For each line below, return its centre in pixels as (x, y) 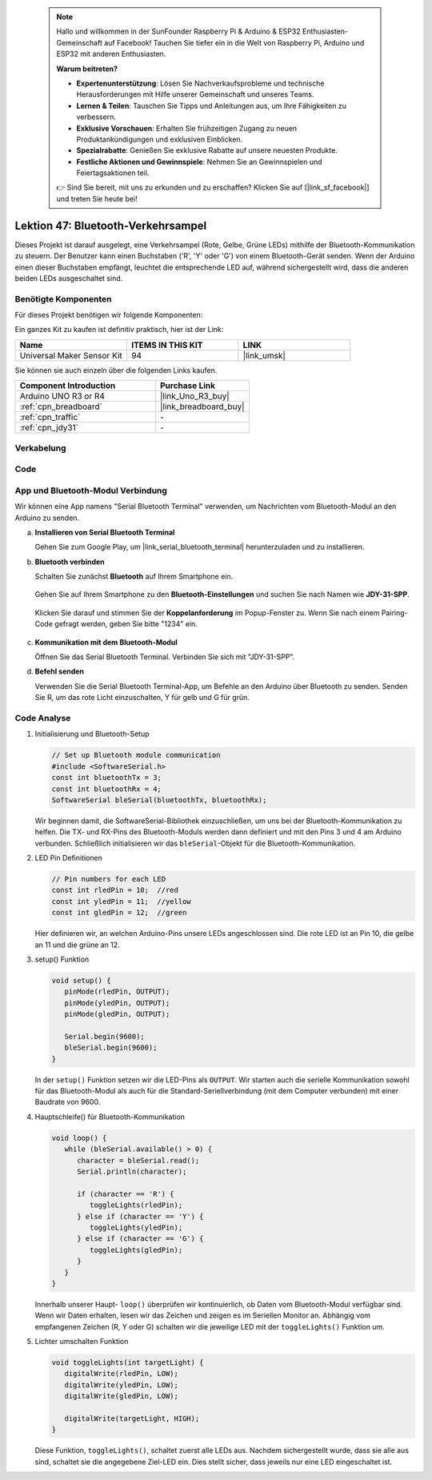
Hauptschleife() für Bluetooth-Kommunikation (110, 1117)
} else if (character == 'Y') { (140, 1216)
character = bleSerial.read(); (138, 1160)
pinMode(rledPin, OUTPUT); (117, 992)
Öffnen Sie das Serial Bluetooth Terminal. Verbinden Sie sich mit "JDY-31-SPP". (165, 657)
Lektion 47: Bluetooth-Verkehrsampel (111, 225)
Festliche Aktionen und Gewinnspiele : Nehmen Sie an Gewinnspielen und (200, 162)
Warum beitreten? (87, 69)
